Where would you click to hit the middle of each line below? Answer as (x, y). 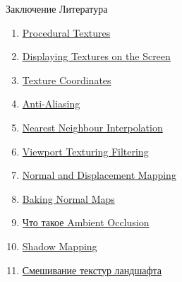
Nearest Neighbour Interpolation (92, 127)
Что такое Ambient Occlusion (86, 222)
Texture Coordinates (67, 80)
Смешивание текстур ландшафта (92, 270)
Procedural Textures (66, 32)
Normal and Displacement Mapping (99, 175)
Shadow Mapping (60, 246)
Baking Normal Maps (68, 198)
